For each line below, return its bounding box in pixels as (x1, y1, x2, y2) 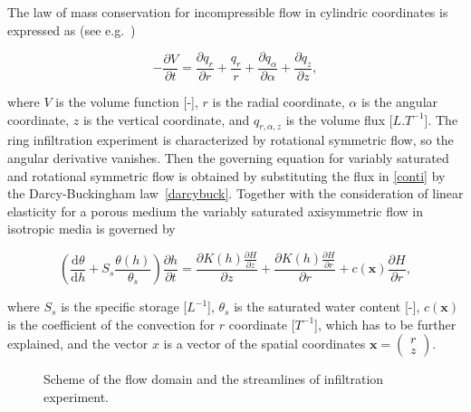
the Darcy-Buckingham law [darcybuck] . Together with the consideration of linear (7, 184, 464, 203)
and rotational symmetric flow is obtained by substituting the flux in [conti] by (7, 166, 446, 185)
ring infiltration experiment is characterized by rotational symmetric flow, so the (7, 130, 454, 149)
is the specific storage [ (61, 297, 187, 316)
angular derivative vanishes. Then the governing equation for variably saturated (7, 149, 449, 167)
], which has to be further (314, 314, 457, 333)
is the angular (360, 92, 438, 111)
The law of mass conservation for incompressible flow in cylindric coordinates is (7, 3, 448, 21)
